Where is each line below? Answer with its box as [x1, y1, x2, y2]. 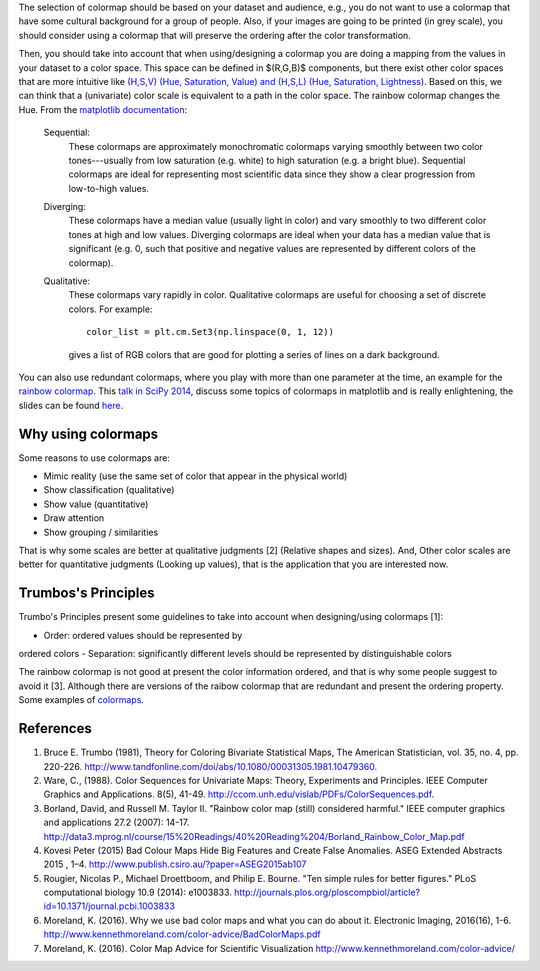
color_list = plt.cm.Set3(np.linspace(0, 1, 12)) [86, 326, 335, 338]
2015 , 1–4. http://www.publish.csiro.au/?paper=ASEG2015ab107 [43, 858, 307, 870]
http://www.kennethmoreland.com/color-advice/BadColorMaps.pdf [43, 928, 321, 940]
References [18, 720, 92, 737]
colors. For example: [68, 303, 153, 315]
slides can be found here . [18, 399, 124, 411]
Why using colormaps [18, 425, 159, 442]
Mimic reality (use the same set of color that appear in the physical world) [43, 470, 348, 482]
